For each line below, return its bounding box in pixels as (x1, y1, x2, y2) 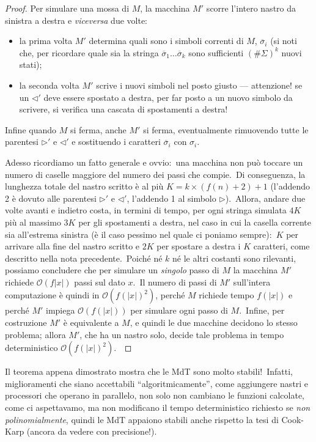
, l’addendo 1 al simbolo (127, 191, 216, 204)
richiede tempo (199, 289, 254, 301)
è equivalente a (63, 316, 119, 329)
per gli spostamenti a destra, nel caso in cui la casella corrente (78, 215, 311, 228)
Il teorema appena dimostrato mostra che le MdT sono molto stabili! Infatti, (5, 365, 293, 378)
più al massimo (5, 215, 61, 228)
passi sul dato (74, 275, 125, 288)
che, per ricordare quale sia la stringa (19, 46, 159, 59)
